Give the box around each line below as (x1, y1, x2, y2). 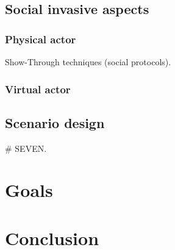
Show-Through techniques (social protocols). (5, 55, 171, 68)
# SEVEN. (5, 141, 47, 154)
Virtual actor (5, 81, 71, 96)
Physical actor (5, 31, 76, 46)
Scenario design (5, 113, 105, 132)
